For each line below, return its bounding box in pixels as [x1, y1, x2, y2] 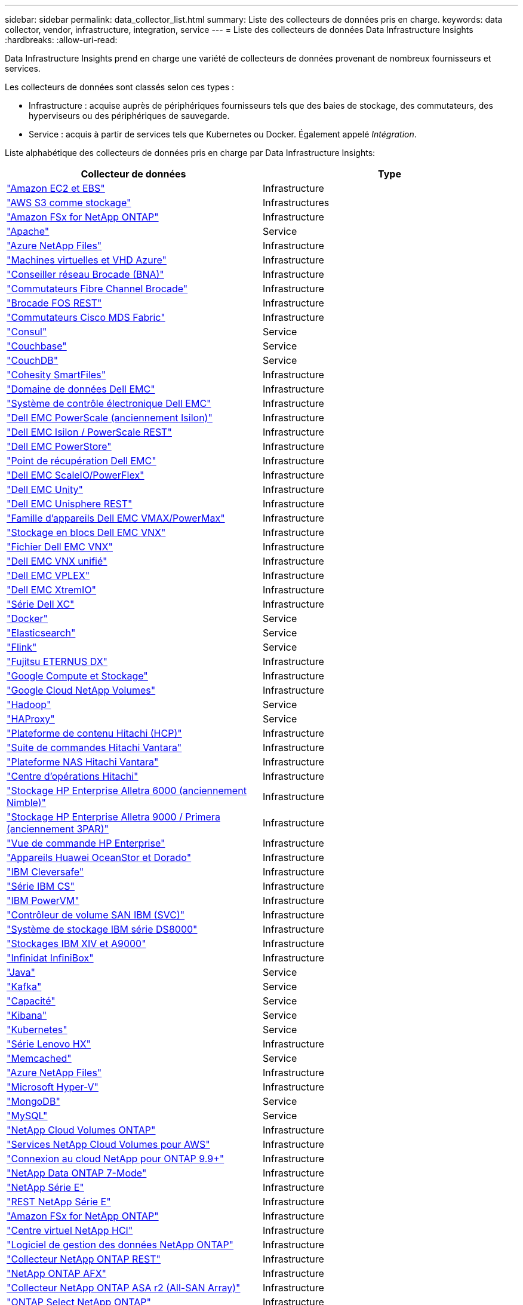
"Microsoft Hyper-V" [7, 1081, 99, 1093]
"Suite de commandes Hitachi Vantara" [7, 742, 182, 753]
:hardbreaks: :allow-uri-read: [5, 35, 118, 45]
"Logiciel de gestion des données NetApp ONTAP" [7, 1239, 234, 1251]
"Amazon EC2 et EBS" [7, 182, 105, 194]
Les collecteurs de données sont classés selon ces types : [5, 82, 234, 92]
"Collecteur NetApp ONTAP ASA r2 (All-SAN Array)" [7, 1282, 241, 1294]
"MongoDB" [7, 1095, 60, 1107]
